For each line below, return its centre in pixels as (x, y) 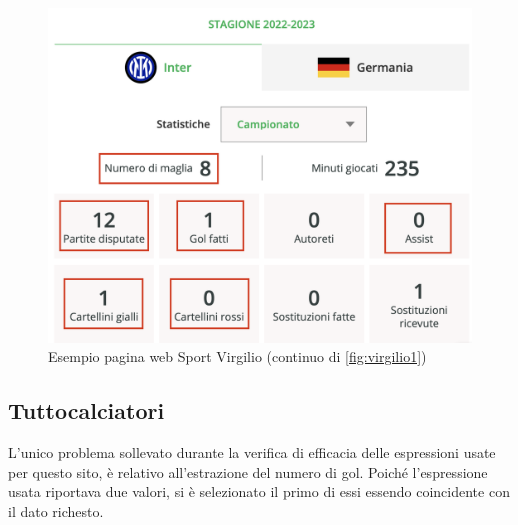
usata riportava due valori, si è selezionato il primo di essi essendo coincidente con (259, 491)
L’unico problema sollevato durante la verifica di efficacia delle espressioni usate (252, 451)
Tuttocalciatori (86, 410)
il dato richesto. (56, 510)
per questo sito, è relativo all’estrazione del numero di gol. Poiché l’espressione (248, 471)
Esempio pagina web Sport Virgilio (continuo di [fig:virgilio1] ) (237, 356)
